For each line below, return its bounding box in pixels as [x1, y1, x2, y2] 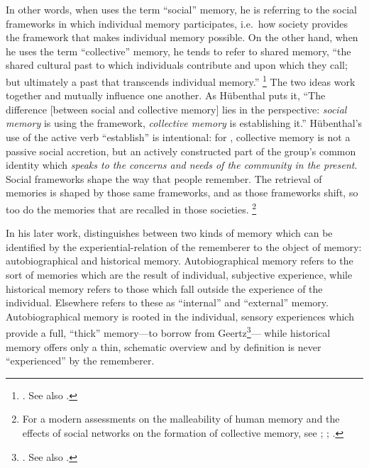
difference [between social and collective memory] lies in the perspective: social [6, 101, 347, 116]
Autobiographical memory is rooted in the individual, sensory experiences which [6, 308, 354, 323]
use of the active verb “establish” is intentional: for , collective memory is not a [6, 130, 351, 144]
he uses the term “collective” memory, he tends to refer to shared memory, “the [6, 43, 351, 58]
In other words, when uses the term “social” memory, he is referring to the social [6, 2, 357, 16]
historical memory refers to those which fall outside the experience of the [6, 281, 323, 296]
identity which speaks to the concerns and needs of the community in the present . [6, 157, 358, 172]
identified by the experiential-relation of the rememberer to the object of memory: [6, 239, 362, 254]
